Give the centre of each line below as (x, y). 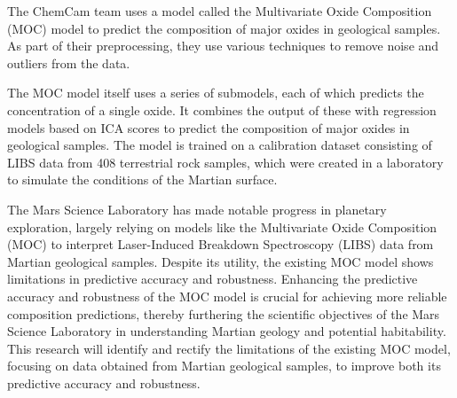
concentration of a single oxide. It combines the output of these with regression (222, 109)
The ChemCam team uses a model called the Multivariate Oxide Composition (220, 11)
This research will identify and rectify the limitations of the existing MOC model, (229, 348)
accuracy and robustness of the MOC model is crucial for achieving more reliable (227, 296)
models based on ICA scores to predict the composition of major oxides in (209, 127)
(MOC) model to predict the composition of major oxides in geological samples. (224, 28)
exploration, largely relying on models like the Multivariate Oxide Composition (222, 226)
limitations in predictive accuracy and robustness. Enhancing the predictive (213, 279)
